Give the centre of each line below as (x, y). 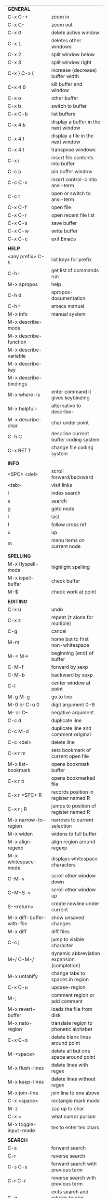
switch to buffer (69, 106)
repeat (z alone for (72, 617)
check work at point (74, 592)
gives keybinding (71, 398)
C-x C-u (18, 987)
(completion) (66, 965)
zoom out (62, 25)
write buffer (65, 231)
